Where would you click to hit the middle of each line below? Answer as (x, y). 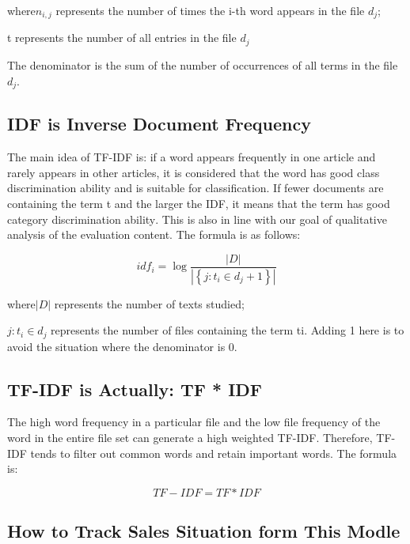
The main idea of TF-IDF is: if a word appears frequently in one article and (192, 157)
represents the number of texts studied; (149, 303)
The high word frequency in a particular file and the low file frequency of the (194, 422)
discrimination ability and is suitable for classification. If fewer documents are (196, 188)
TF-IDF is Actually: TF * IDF (135, 389)
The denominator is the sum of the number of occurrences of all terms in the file (203, 64)
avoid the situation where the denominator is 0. (122, 346)
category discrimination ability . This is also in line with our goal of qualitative (197, 219)
